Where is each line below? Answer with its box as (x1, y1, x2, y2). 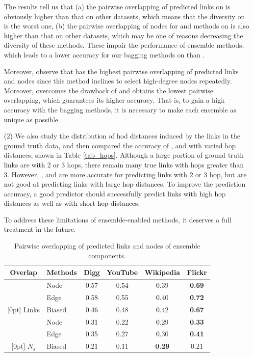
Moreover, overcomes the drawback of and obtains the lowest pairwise (4, 85, 214, 95)
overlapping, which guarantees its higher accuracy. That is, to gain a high (4, 95, 225, 105)
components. (88, 250, 126, 260)
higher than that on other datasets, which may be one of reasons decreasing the (4, 30, 243, 40)
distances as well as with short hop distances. (4, 198, 140, 208)
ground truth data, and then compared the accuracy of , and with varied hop (4, 140, 236, 150)
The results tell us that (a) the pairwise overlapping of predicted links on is (4, 1, 230, 11)
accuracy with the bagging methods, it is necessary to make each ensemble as (4, 104, 236, 114)
